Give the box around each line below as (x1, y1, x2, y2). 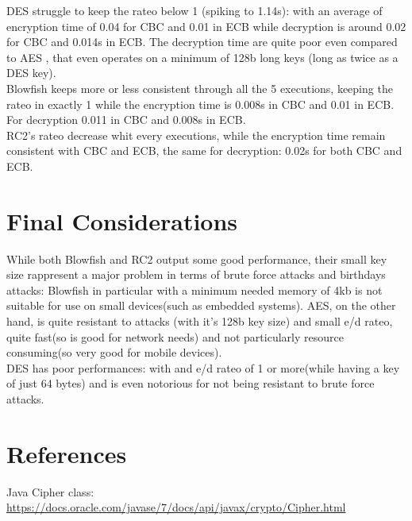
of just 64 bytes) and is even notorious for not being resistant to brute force (6, 375, 375, 392)
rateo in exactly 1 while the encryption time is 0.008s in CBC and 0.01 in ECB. (6, 95, 395, 112)
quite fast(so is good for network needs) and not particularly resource (6, 328, 344, 345)
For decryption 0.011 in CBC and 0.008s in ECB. (6, 111, 246, 128)
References (6, 437, 127, 469)
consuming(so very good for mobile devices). (6, 344, 222, 361)
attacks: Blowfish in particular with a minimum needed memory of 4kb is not (6, 281, 383, 298)
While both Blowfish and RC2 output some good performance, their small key (6, 250, 387, 267)
